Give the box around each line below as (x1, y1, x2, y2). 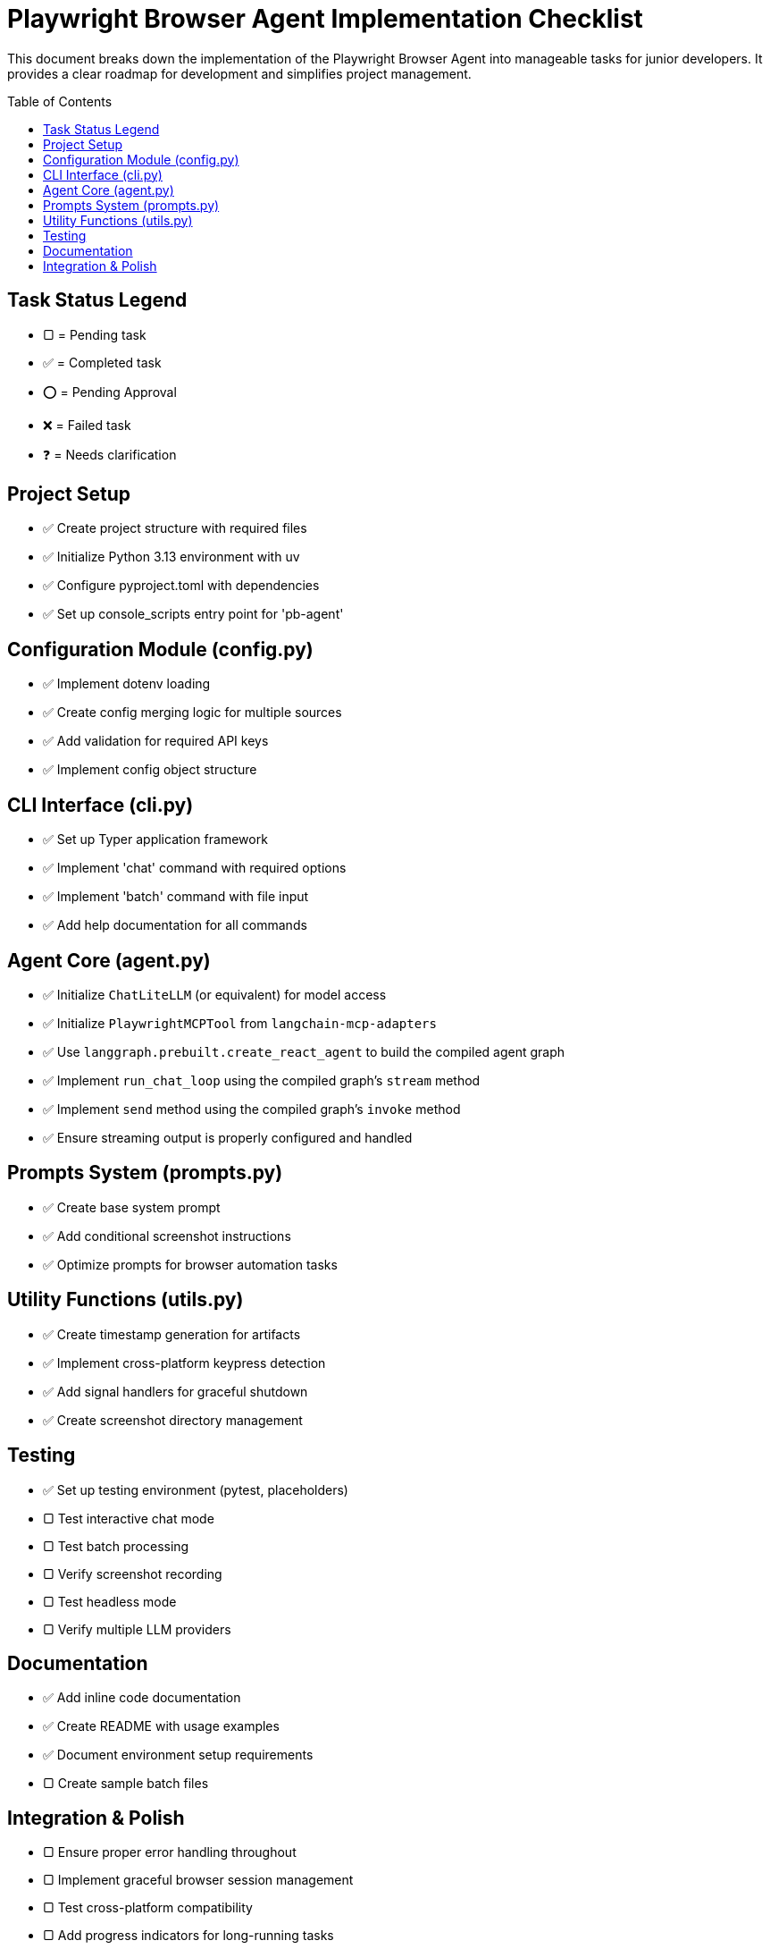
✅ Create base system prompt (43, 1199, 221, 1215)
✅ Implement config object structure (43, 762, 257, 778)
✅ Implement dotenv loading (43, 676, 211, 692)
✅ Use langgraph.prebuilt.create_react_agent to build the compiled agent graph (43, 1043, 565, 1059)
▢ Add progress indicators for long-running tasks (43, 1928, 334, 1944)
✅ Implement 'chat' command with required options (43, 860, 347, 876)
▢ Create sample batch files (43, 1776, 209, 1792)
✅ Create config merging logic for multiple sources (43, 705, 342, 721)
